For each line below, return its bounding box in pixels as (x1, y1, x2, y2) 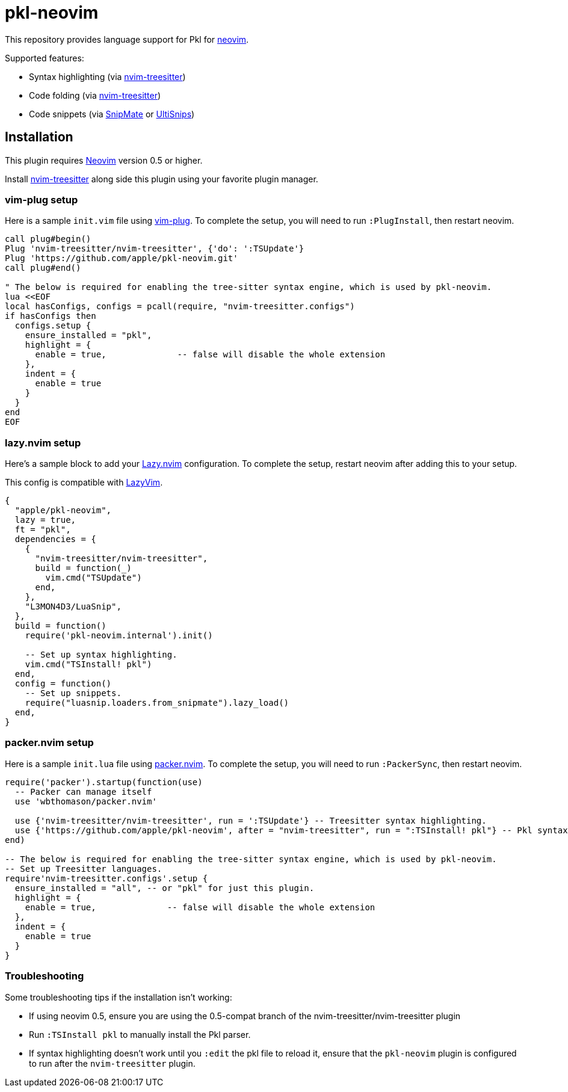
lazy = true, (14, 515, 76, 525)
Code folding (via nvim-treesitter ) (29, 90, 161, 100)
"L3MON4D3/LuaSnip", (25, 602, 122, 612)
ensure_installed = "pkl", (25, 330, 152, 341)
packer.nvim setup (5, 736, 94, 749)
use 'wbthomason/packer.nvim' (14, 796, 157, 806)
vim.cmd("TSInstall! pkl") (25, 659, 152, 670)
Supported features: (5, 52, 84, 63)
